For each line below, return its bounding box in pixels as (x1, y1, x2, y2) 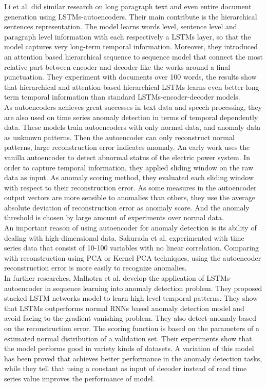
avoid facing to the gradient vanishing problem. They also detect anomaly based (4, 313, 257, 323)
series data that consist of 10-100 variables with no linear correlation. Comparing (4, 242, 259, 253)
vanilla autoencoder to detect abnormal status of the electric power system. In (4, 151, 251, 162)
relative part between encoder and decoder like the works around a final (4, 61, 231, 72)
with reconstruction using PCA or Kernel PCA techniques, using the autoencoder (4, 252, 261, 263)
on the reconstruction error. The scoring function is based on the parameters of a (4, 323, 259, 333)
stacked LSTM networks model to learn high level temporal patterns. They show (4, 293, 258, 303)
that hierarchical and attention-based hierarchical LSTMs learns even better (4, 81, 244, 92)
